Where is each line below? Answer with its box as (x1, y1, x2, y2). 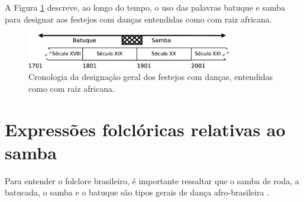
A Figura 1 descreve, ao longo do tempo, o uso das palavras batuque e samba (5, 1, 285, 13)
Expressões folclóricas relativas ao (5, 117, 286, 141)
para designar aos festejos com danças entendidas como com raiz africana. (5, 12, 272, 25)
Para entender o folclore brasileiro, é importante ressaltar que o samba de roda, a (5, 174, 299, 187)
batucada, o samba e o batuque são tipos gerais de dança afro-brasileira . (5, 186, 269, 198)
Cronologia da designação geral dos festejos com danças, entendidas (28, 70, 273, 83)
